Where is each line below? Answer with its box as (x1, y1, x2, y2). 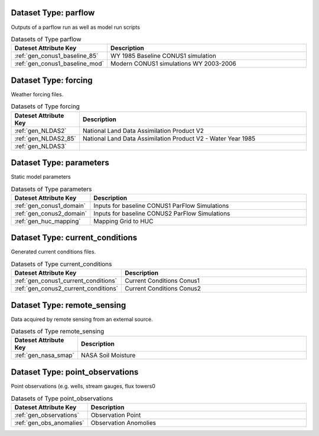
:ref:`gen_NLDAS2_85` (14, 134, 76, 142)
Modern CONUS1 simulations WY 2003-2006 (110, 60, 236, 68)
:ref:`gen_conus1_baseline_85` (14, 52, 99, 60)
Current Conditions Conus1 (125, 276, 200, 285)
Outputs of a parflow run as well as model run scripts (11, 24, 140, 31)
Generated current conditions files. (11, 248, 96, 255)
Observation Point (90, 411, 141, 419)
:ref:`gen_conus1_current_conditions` (14, 276, 118, 285)
